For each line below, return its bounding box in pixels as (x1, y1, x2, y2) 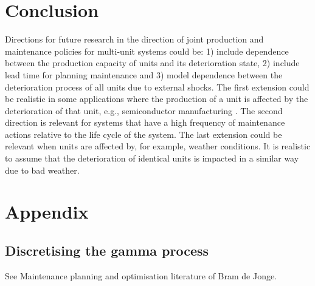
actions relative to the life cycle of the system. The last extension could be (5, 128, 282, 140)
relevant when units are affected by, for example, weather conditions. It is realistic (5, 140, 311, 152)
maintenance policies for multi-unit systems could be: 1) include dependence (5, 44, 289, 57)
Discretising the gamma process (5, 241, 209, 260)
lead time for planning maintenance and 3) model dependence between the (5, 68, 283, 81)
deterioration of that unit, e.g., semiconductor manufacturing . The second (5, 104, 283, 117)
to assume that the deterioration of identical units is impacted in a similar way (5, 152, 299, 165)
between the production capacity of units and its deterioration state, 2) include (5, 56, 300, 69)
